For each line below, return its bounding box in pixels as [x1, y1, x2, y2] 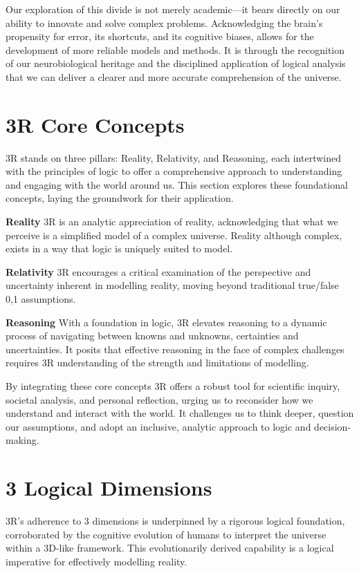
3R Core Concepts [6, 110, 185, 138]
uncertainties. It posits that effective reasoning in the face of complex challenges [6, 341, 344, 356]
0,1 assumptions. [6, 292, 76, 306]
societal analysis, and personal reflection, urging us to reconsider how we [6, 392, 313, 406]
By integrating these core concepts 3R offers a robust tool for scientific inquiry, [6, 379, 340, 393]
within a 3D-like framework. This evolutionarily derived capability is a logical [6, 541, 334, 555]
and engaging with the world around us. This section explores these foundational [6, 177, 348, 191]
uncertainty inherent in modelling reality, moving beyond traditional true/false [6, 278, 339, 292]
